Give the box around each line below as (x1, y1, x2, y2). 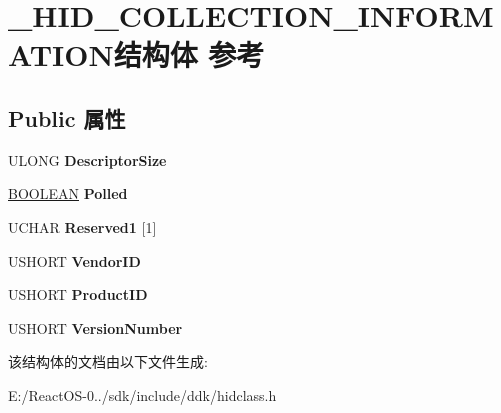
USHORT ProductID (8, 284, 148, 305)
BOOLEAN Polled (8, 183, 128, 204)
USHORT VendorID (8, 250, 141, 271)
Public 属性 (8, 102, 126, 133)
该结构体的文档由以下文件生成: (8, 351, 208, 372)
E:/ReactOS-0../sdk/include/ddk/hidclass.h (8, 384, 277, 405)
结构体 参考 (113, 34, 265, 75)
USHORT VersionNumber (8, 317, 183, 338)
